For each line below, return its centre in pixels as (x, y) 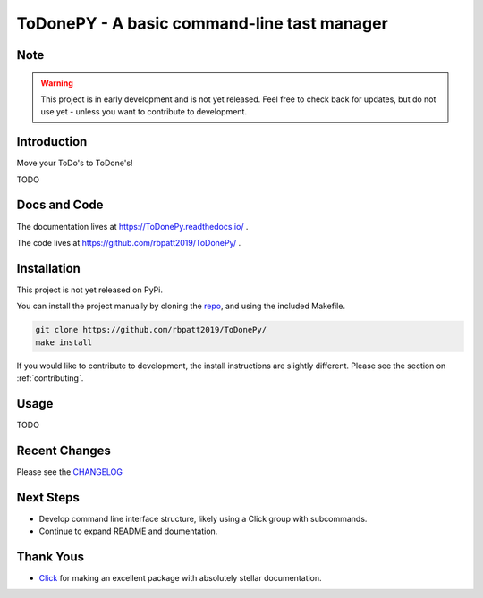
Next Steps (48, 497)
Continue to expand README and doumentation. (128, 531)
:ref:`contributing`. (50, 378)
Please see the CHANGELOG (69, 472)
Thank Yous (51, 556)
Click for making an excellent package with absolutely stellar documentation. (180, 578)
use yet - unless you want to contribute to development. (144, 112)
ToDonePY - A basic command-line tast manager (202, 23)
